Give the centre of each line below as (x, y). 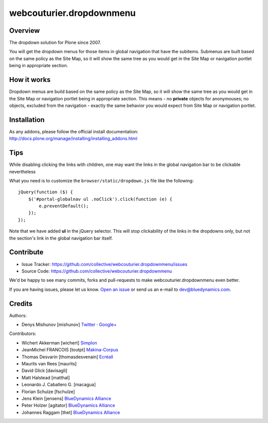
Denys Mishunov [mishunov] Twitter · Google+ (69, 325)
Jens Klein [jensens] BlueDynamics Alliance (67, 398)
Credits (21, 303)
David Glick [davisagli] (44, 371)
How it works (30, 80)
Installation (27, 120)
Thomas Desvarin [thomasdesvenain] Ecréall (67, 357)
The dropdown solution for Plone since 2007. (55, 43)
